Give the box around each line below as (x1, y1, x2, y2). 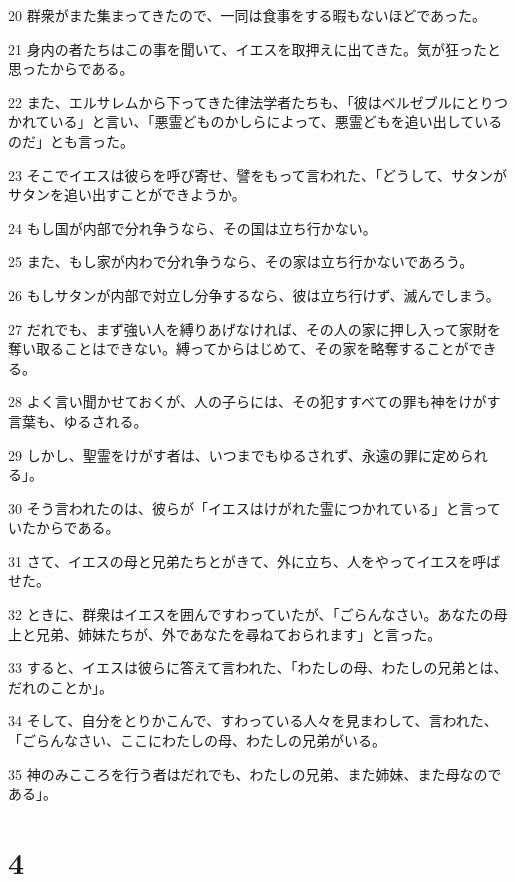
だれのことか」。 (8, 676, 113, 697)
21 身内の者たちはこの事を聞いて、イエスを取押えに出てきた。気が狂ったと (8, 38, 501, 59)
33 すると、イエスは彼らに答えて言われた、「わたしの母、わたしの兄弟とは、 (8, 657, 508, 678)
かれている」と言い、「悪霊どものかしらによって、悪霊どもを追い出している (8, 111, 503, 132)
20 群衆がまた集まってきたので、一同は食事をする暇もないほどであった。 (8, 5, 486, 25)
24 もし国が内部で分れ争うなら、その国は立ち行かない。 (8, 217, 377, 238)
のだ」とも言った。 (8, 130, 134, 151)
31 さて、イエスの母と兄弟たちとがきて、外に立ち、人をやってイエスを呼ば (8, 550, 501, 571)
